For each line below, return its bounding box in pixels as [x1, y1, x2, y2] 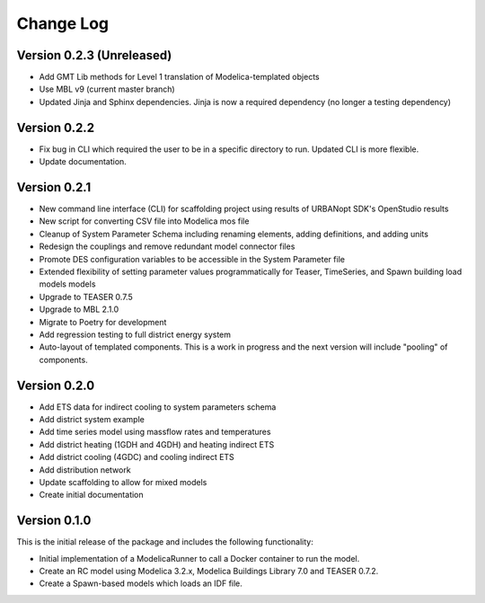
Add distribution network [39, 464, 131, 475]
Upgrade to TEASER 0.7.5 [39, 291, 134, 302]
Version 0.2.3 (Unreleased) [16, 48, 172, 63]
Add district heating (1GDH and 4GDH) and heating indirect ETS [39, 439, 275, 449]
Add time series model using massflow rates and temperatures [39, 427, 271, 438]
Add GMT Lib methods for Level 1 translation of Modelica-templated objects [39, 72, 320, 83]
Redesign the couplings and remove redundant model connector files [39, 241, 295, 252]
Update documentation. [39, 156, 128, 167]
